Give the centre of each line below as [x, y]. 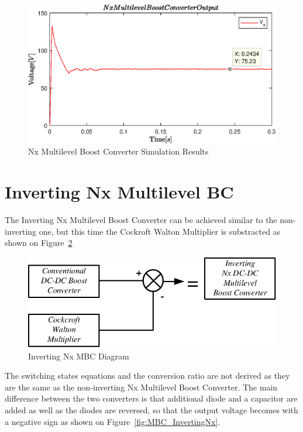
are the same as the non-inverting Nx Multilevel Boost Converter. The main [141, 387]
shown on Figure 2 [39, 243]
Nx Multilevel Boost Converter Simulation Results [118, 151]
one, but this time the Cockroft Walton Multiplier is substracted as [160, 231]
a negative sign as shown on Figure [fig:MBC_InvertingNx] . [113, 421]
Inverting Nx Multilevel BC [119, 192]
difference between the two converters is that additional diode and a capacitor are [151, 398]
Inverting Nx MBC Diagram [79, 356]
